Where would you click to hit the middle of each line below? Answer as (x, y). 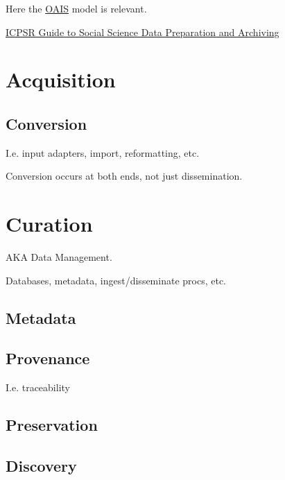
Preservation (52, 425)
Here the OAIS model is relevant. (76, 8)
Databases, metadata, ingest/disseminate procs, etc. (116, 280)
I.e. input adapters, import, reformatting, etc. (103, 152)
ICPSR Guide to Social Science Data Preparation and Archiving (142, 32)
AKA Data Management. (59, 257)
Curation (49, 224)
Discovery (41, 466)
